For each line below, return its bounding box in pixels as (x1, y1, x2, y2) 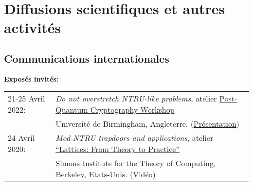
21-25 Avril (8, 93, 45, 104)
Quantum (55, 104, 88, 116)
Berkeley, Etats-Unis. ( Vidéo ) (55, 169, 156, 180)
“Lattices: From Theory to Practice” (55, 143, 180, 155)
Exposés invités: (4, 73, 59, 84)
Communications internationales (4, 51, 169, 66)
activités (4, 17, 61, 37)
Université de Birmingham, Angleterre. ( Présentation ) (55, 118, 240, 130)
